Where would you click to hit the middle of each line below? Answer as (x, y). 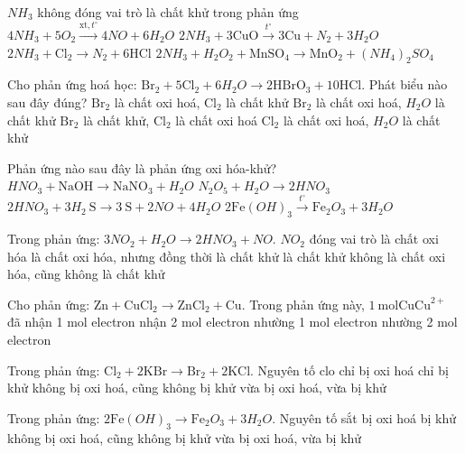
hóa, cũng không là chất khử (86, 274)
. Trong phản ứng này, (303, 304)
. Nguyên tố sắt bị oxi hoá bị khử (364, 417)
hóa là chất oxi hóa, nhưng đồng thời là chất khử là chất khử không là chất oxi (227, 256)
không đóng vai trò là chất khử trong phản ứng (168, 12)
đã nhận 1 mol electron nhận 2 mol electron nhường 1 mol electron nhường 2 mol (232, 322)
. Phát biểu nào (405, 84)
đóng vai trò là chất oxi (374, 239)
